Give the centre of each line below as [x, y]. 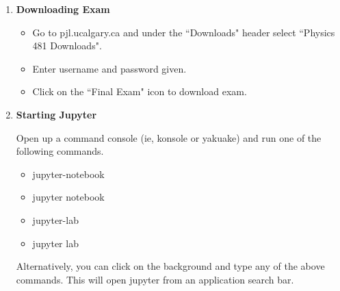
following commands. [60, 151]
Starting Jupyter [56, 114]
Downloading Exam [63, 9]
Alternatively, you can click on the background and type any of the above [170, 266]
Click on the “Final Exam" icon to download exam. [140, 91]
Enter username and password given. [109, 68]
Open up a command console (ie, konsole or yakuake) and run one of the [169, 137]
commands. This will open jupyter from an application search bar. [155, 279]
